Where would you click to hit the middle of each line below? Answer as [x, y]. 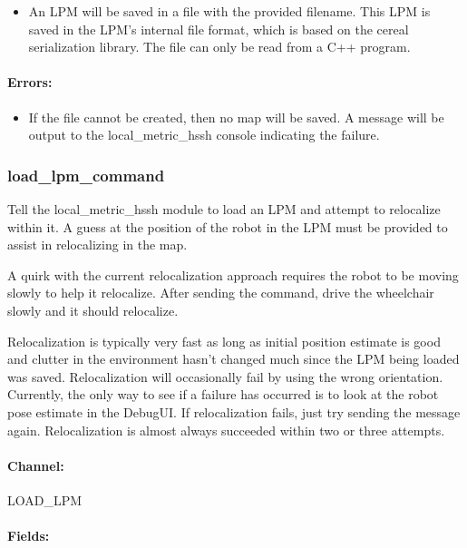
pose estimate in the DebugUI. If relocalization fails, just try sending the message [234, 411]
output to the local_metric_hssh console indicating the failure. [204, 135]
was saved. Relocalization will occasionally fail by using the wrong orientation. [225, 376]
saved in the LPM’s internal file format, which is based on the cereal [219, 29]
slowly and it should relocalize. [93, 310]
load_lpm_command [86, 175]
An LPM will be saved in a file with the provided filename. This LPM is [229, 11]
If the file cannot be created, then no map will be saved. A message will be [236, 117]
